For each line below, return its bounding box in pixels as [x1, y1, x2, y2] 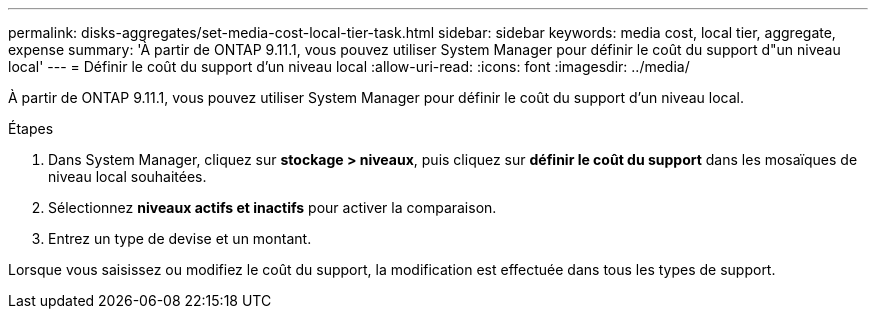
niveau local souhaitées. [48, 168, 207, 185]
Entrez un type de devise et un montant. [48, 230, 312, 247]
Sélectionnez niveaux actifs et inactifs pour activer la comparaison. [48, 199, 497, 216]
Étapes [8, 120, 54, 137]
